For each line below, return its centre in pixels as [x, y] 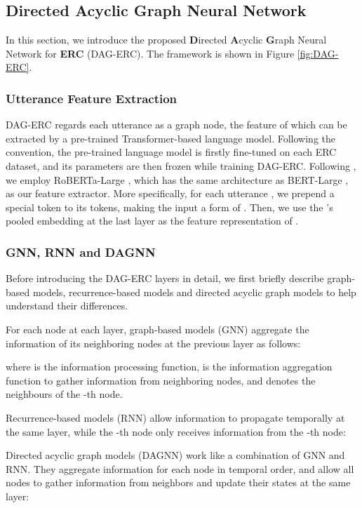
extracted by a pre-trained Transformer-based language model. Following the [170, 138]
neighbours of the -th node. [64, 394]
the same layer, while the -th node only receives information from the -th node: [176, 431]
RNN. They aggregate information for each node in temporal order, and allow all [180, 468]
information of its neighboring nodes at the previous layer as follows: [153, 343]
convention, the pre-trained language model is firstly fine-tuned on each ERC [171, 152]
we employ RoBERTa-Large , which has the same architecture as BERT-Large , [177, 179]
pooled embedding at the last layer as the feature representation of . [152, 221]
